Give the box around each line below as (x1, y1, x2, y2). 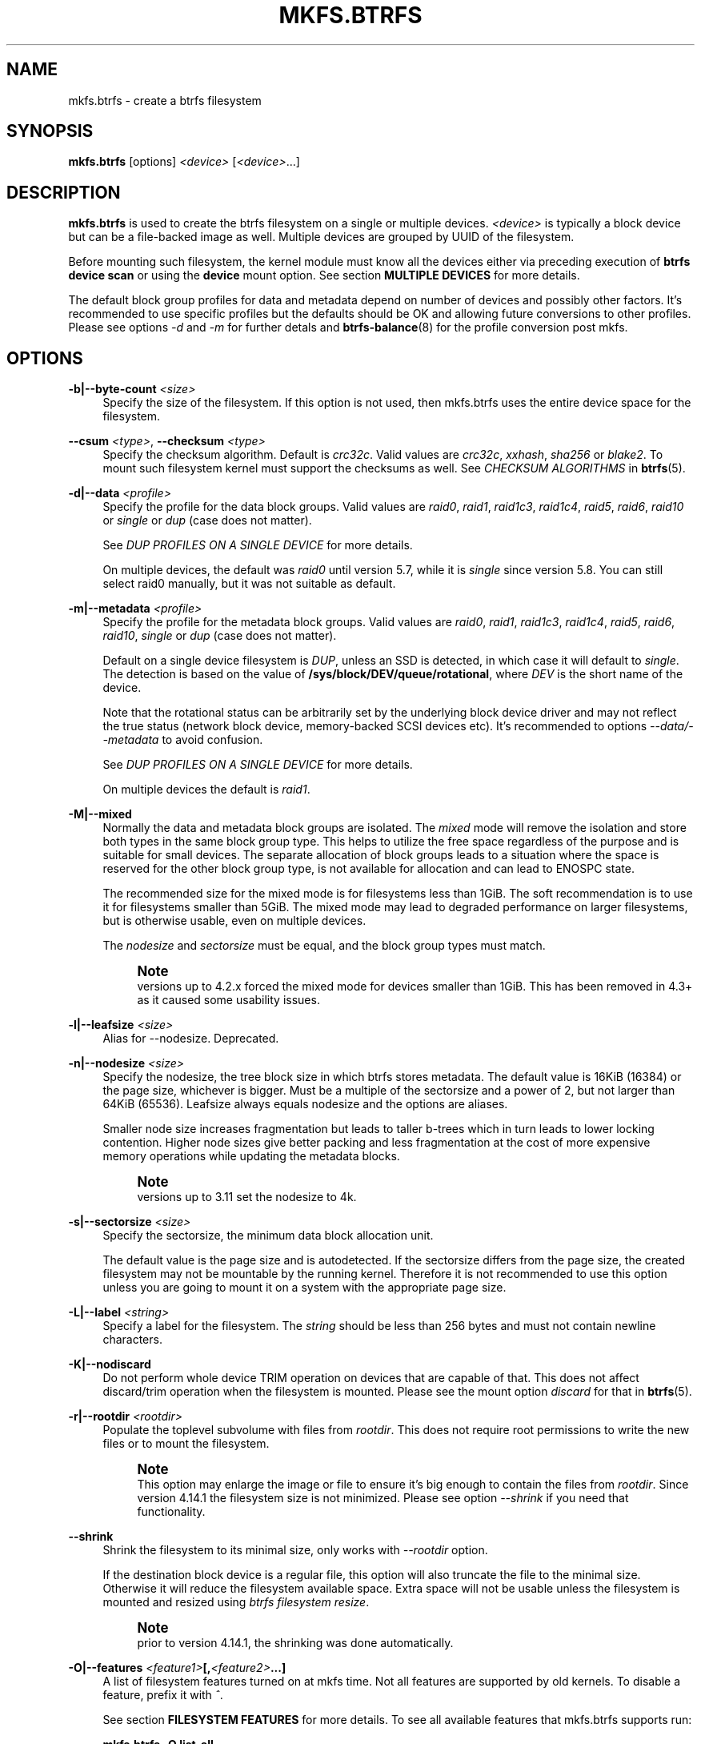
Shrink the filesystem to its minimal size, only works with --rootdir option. (102, 1543, 488, 1557)
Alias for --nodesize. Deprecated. (102, 1031, 279, 1046)
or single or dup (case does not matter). (102, 513, 312, 528)
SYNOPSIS (6, 121, 94, 142)
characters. (102, 1332, 162, 1347)
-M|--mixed (68, 807, 132, 822)
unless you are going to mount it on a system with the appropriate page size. (102, 1280, 507, 1295)
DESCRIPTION (6, 182, 121, 203)
